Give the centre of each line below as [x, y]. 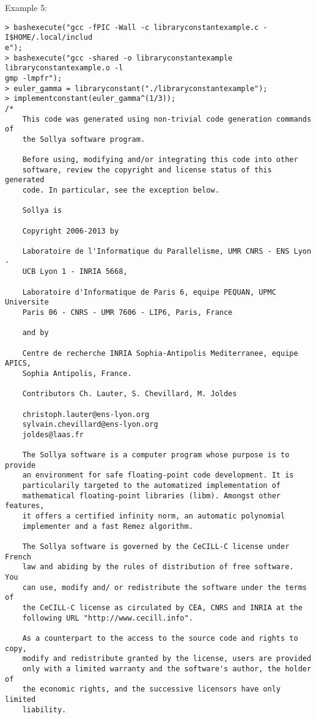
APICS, [18, 363]
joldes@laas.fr [53, 434]
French [18, 557]
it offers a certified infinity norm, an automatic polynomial [154, 516]
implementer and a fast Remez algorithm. [108, 526]
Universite [27, 302]
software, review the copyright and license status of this [147, 170]
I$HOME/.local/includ [49, 38]
